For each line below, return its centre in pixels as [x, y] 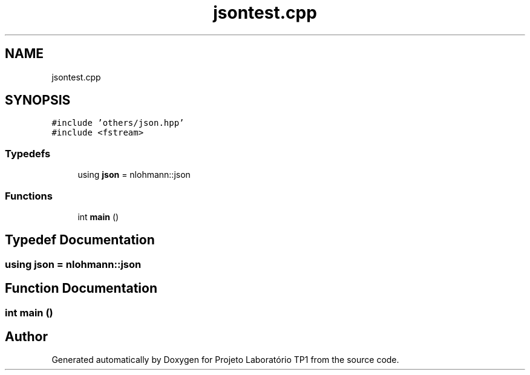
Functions [29, 196]
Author [26, 337]
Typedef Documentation [80, 240]
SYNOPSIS [38, 100]
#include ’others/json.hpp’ [118, 123]
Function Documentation [81, 289]
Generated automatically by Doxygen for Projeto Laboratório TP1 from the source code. [225, 360]
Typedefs [28, 153]
